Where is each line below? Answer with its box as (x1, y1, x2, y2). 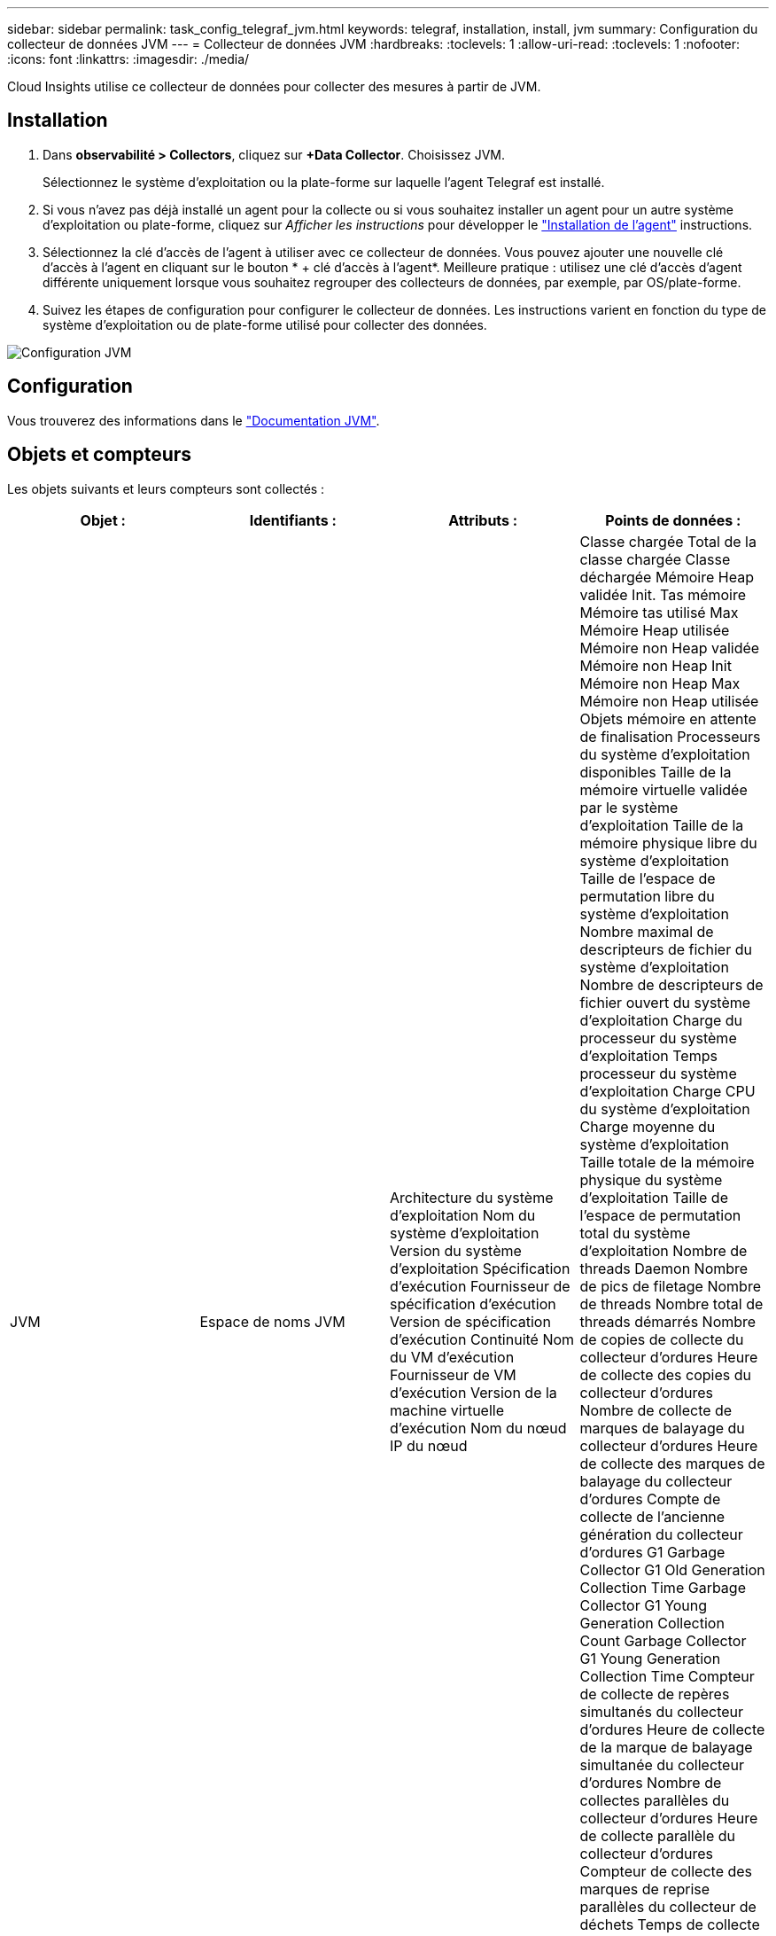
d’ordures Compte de (579, 1489, 721, 1508)
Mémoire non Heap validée (579, 638, 760, 657)
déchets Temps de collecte (579, 1915, 760, 1933)
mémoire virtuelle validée (579, 780, 748, 799)
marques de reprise (579, 1879, 710, 1898)
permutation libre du (579, 886, 715, 905)
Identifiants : (249, 511, 337, 529)
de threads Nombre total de (579, 1294, 764, 1313)
